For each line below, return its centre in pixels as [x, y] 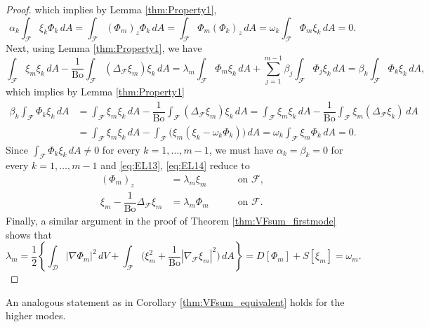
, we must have [241, 149]
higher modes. [36, 315]
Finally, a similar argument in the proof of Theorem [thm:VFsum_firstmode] [171, 220]
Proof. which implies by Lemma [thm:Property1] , [111, 9]
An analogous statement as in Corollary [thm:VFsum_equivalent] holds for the [175, 301]
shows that [29, 234]
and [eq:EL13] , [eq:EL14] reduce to [175, 165]
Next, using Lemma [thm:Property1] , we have [104, 48]
